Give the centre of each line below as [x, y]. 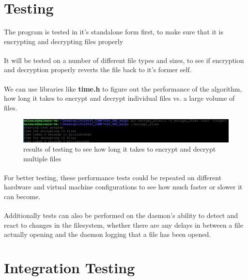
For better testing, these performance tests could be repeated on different [113, 177]
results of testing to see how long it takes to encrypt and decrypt [120, 149]
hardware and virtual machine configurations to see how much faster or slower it [123, 187]
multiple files [42, 158]
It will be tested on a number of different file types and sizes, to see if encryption [124, 60]
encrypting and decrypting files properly [64, 41]
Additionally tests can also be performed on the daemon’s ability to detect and [121, 215]
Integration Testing [70, 268]
